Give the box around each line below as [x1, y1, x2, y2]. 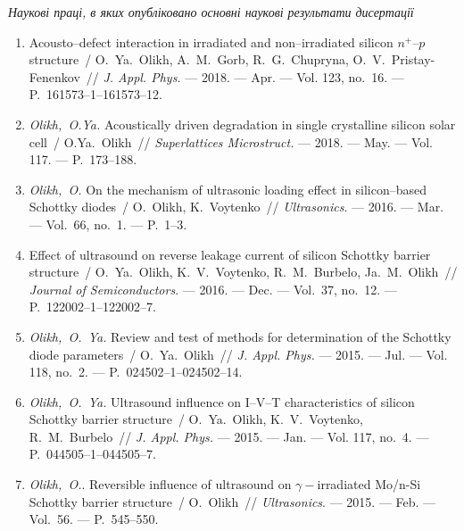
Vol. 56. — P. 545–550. [29, 510, 159, 528]
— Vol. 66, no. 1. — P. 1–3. [29, 214, 187, 233]
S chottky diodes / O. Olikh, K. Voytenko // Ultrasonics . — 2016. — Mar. [29, 197, 444, 216]
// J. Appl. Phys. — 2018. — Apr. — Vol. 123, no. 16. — [86, 67, 404, 86]
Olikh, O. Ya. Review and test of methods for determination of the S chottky [29, 327, 452, 345]
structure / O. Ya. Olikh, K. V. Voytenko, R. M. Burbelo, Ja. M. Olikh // [29, 262, 458, 281]
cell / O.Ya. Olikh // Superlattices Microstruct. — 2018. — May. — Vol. [29, 132, 434, 151]
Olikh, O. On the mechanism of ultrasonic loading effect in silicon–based [29, 179, 427, 198]
